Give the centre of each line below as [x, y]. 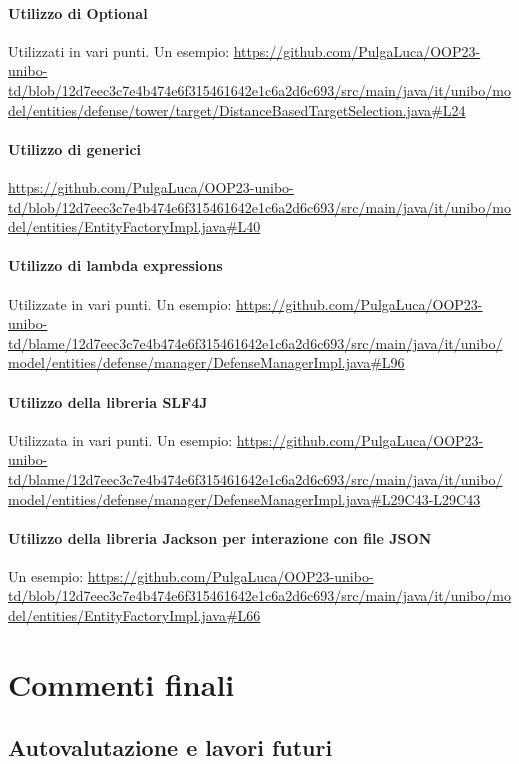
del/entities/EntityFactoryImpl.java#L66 [134, 615]
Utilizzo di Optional [78, 12]
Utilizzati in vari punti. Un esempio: [119, 50]
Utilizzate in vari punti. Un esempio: [120, 303]
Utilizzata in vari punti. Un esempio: [120, 439]
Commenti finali [121, 683]
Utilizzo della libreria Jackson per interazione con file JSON [220, 537]
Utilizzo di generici [75, 148]
